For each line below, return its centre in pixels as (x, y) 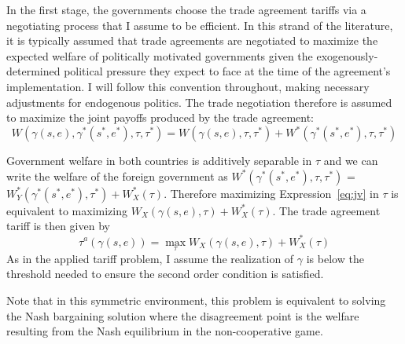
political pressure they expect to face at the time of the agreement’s (227, 71)
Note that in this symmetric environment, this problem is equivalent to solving (196, 300)
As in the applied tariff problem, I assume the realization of (150, 258)
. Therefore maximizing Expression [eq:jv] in (271, 193)
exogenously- (347, 55)
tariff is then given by (58, 226)
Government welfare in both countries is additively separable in (159, 161)
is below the (335, 258)
